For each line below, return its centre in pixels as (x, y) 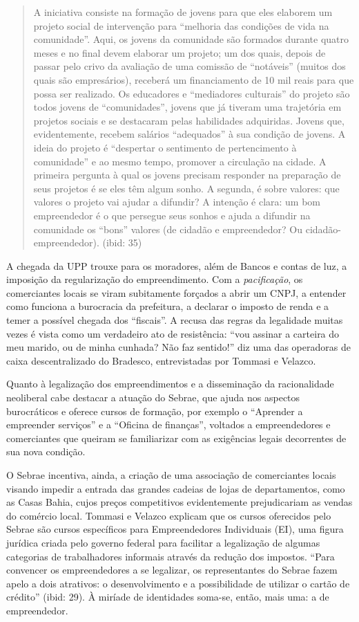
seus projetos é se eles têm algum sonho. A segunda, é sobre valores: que (186, 188)
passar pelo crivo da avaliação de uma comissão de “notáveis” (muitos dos (190, 66)
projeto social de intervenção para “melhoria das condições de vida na (181, 25)
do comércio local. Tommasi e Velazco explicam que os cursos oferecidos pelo (169, 515)
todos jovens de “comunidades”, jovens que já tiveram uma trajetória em (187, 107)
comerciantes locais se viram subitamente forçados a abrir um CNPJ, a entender (176, 292)
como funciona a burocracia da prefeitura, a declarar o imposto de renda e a (168, 306)
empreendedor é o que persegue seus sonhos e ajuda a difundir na (172, 215)
